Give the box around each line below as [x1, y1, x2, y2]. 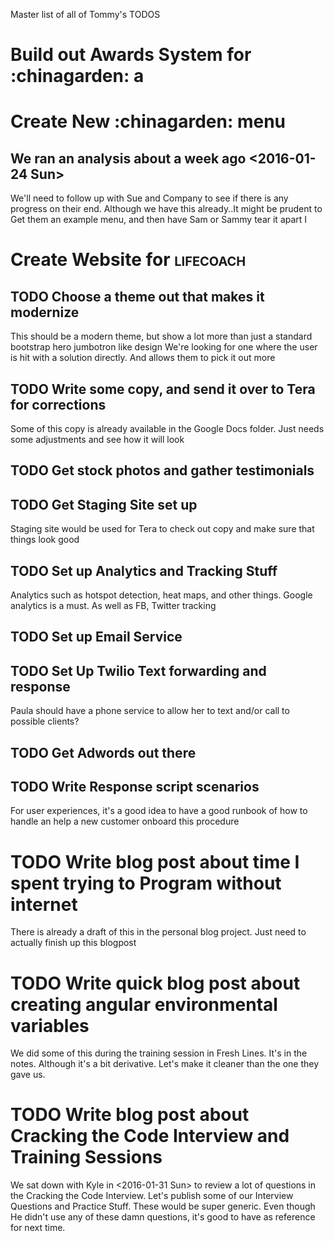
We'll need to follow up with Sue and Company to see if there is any [10, 192, 289, 204]
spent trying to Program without [10, 872, 282, 894]
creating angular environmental [10, 993, 278, 1016]
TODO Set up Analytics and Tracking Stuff [10, 562, 278, 579]
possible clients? [10, 715, 80, 728]
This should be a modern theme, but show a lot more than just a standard [10, 330, 313, 343]
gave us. [10, 1069, 46, 1081]
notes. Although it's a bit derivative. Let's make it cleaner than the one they [10, 1058, 320, 1070]
